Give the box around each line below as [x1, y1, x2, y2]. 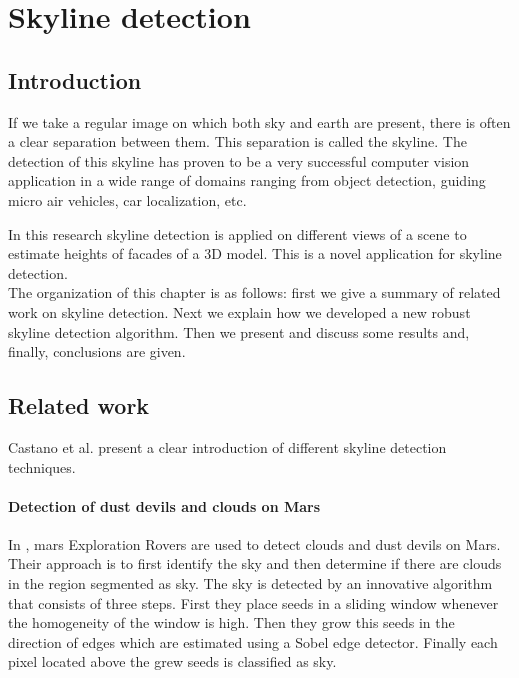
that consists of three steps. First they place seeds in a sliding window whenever [8, 592, 499, 613]
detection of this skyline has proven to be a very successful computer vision [8, 150, 470, 171]
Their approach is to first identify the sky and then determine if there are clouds [8, 553, 502, 574]
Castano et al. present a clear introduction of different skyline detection [8, 436, 447, 457]
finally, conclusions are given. [8, 341, 186, 362]
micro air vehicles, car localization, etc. [8, 189, 247, 210]
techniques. [8, 456, 76, 477]
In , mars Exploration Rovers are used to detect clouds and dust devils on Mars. [8, 533, 501, 554]
